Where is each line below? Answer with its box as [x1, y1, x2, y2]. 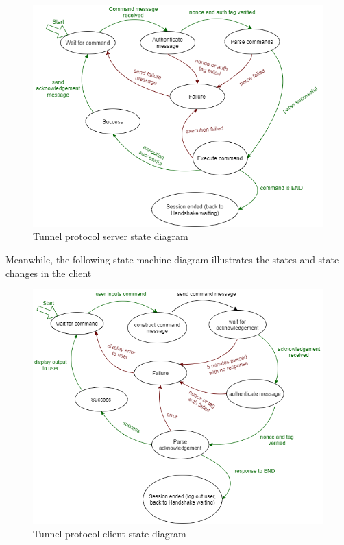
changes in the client [5, 265, 92, 280]
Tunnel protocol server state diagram [33, 229, 188, 243]
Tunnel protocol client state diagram [33, 526, 186, 540]
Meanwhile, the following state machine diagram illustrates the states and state [5, 252, 339, 266]
